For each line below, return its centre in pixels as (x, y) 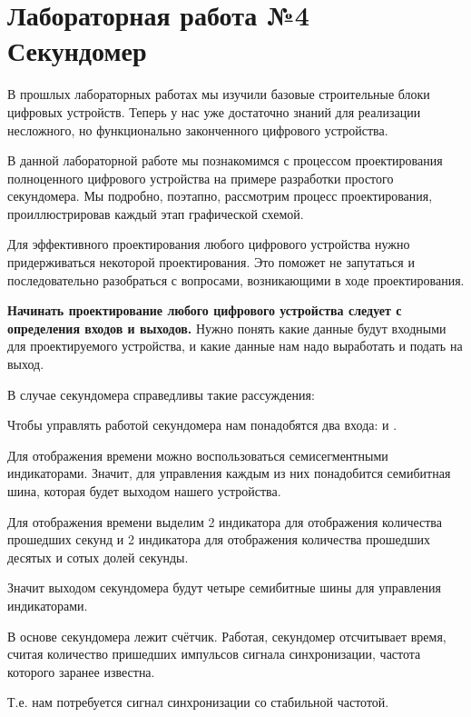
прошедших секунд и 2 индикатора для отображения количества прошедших (219, 539)
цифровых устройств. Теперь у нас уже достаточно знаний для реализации (214, 111)
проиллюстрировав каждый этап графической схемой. (156, 213)
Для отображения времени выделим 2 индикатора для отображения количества (225, 521)
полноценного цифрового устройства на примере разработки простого (201, 178)
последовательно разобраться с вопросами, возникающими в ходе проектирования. (236, 279)
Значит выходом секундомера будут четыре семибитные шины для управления (224, 588)
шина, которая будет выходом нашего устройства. (144, 491)
